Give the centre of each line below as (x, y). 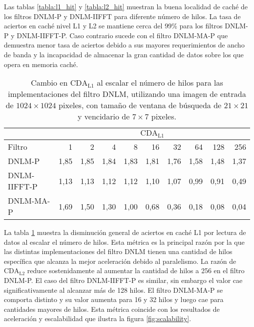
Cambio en (49, 83)
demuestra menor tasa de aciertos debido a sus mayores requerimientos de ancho (124, 45)
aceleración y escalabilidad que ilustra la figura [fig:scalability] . (98, 318)
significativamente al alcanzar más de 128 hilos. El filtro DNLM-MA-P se (113, 290)
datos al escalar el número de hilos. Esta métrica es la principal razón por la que (124, 242)
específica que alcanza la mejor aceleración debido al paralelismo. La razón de (120, 261)
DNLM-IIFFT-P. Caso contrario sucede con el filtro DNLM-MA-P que (122, 35)
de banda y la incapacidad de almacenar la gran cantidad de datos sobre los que (124, 54)
